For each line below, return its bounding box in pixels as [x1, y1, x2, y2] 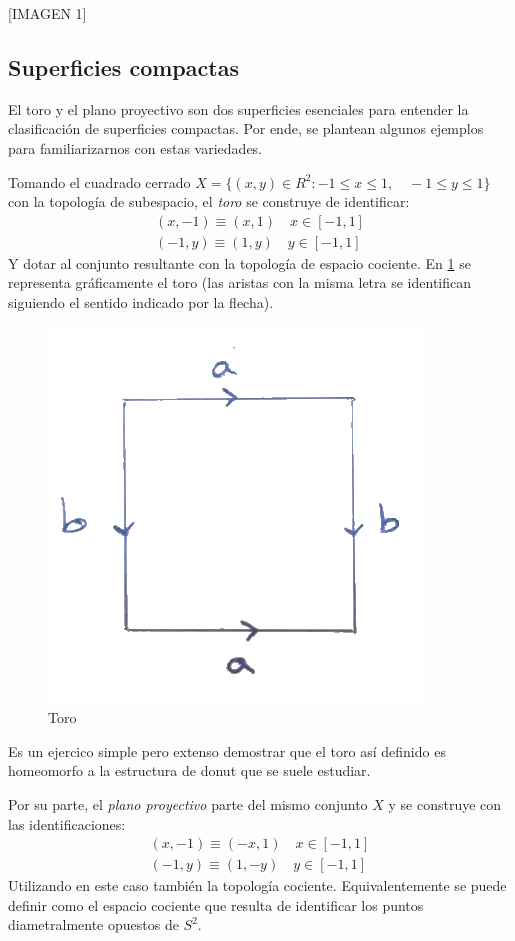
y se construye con [388, 793, 502, 814]
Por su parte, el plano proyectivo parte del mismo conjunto [8, 793, 368, 814]
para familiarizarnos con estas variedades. [8, 137, 263, 158]
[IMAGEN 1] [8, 3, 87, 23]
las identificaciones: [8, 813, 126, 834]
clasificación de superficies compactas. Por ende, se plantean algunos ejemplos [8, 118, 484, 139]
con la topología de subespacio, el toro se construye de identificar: [8, 191, 410, 212]
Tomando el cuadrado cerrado [8, 171, 191, 192]
